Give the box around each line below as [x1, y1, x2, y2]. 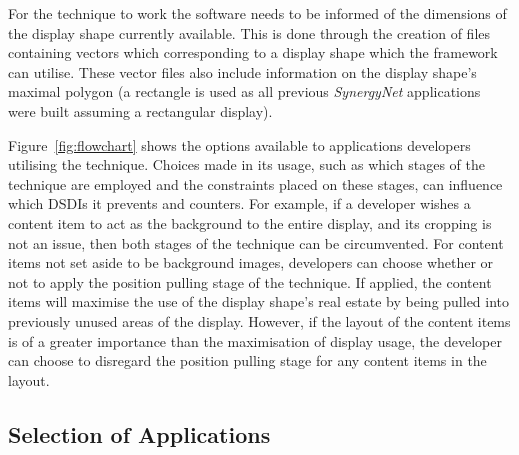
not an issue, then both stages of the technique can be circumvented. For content [8, 232, 504, 253]
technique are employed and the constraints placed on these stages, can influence [8, 173, 503, 194]
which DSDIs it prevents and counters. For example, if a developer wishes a [8, 193, 471, 214]
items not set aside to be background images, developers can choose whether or [8, 252, 494, 273]
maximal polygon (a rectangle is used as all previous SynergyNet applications [8, 81, 481, 102]
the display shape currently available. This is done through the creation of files [8, 22, 491, 43]
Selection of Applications [8, 418, 271, 449]
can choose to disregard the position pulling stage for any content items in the [8, 350, 487, 371]
